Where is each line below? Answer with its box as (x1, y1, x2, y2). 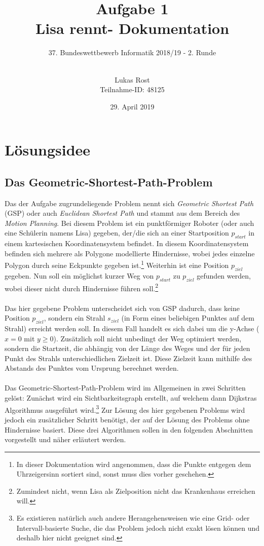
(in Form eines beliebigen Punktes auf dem (121, 313, 254, 323)
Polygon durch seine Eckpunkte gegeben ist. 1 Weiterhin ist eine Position (5, 258, 229, 270)
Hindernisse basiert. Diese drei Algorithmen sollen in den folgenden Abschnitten (5, 424, 253, 435)
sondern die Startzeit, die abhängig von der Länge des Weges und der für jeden (5, 343, 250, 354)
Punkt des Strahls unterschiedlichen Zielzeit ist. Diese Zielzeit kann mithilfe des (5, 353, 252, 363)
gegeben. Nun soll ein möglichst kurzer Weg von (5, 270, 154, 281)
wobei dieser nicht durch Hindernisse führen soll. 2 (5, 281, 159, 293)
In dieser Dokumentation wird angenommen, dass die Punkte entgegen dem (16, 458, 251, 469)
